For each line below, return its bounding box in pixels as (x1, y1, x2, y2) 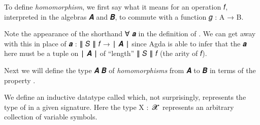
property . (4, 75, 36, 85)
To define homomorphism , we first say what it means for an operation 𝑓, (4, 2, 228, 12)
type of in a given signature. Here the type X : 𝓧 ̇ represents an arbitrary (4, 101, 234, 112)
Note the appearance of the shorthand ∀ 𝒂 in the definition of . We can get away (4, 28, 256, 39)
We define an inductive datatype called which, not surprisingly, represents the (4, 92, 246, 102)
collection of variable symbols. (4, 111, 97, 122)
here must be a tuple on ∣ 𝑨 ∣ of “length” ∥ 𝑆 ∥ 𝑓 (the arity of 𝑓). (4, 48, 207, 58)
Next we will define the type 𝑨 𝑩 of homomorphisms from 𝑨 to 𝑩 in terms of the (4, 65, 256, 75)
